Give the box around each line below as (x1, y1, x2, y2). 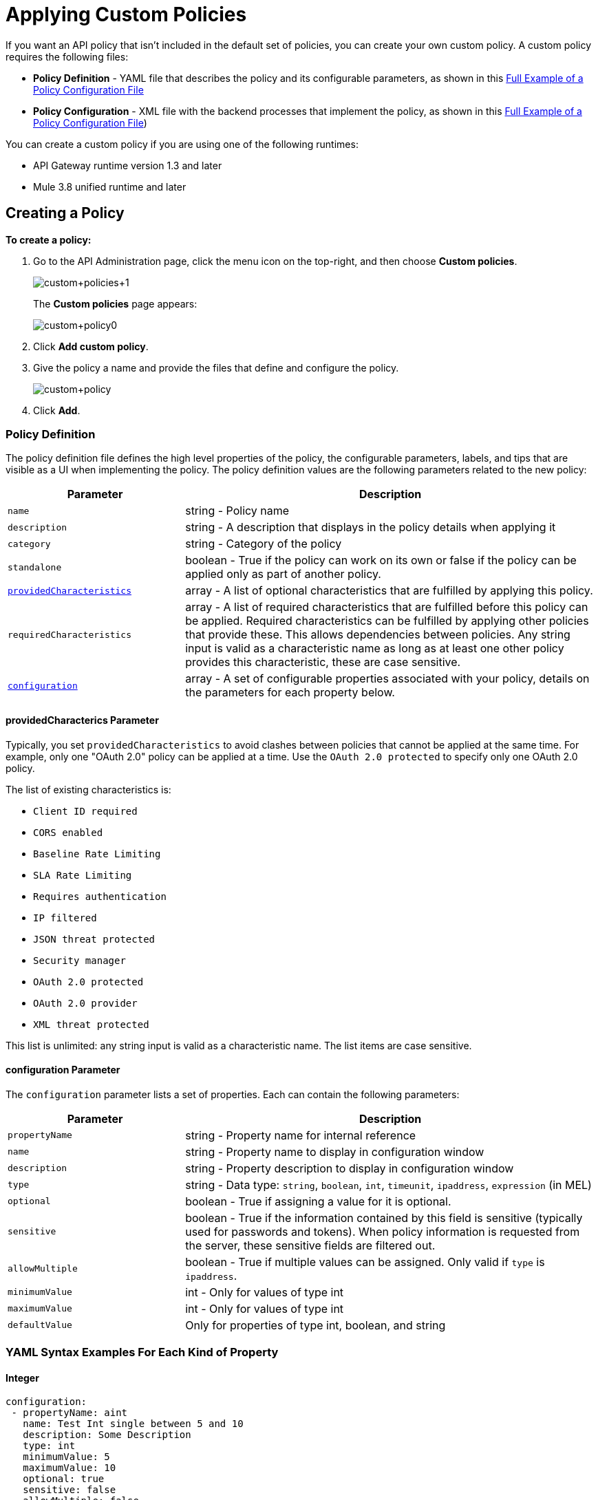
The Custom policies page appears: (33, 297, 197, 310)
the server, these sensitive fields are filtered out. (185, 1238, 436, 1252)
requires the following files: (6, 50, 129, 63)
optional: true (23, 1473, 105, 1485)
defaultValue (8, 1320, 72, 1331)
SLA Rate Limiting (33, 869, 132, 881)
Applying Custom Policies (6, 3, 247, 26)
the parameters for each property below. (185, 685, 395, 700)
